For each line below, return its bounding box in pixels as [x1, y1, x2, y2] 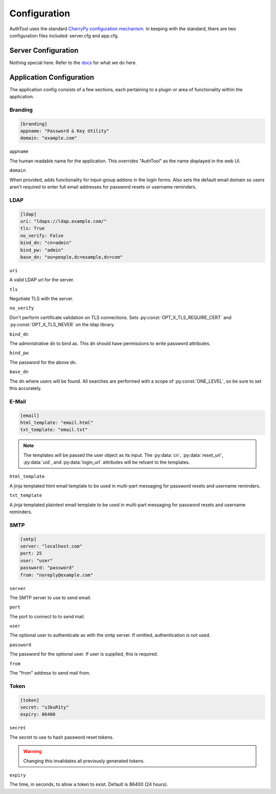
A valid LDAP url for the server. [9, 277, 75, 283]
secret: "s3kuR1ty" [20, 704, 69, 710]
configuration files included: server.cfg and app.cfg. [9, 32, 119, 38]
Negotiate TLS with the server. [9, 296, 74, 302]
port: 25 [20, 551, 42, 556]
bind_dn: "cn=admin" [20, 240, 72, 246]
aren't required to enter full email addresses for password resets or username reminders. [9, 184, 197, 190]
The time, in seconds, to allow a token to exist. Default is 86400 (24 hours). [9, 781, 168, 787]
